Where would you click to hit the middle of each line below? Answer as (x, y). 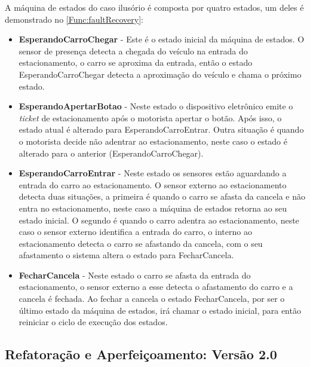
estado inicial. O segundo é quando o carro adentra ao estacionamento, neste (159, 220)
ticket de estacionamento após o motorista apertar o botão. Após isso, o (150, 117)
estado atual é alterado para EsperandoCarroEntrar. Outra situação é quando (161, 129)
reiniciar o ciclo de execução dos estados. (93, 322)
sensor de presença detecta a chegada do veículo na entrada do (133, 51)
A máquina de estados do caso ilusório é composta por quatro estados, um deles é (154, 7)
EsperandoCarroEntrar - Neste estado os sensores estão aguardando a (153, 173)
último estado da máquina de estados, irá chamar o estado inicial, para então (160, 310)
